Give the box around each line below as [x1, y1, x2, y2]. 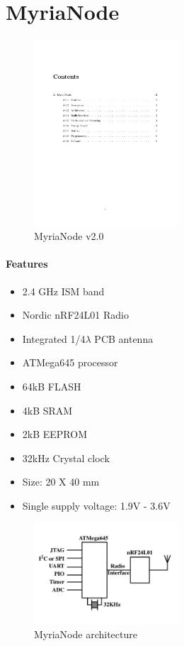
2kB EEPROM [22, 427, 88, 442]
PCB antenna [94, 331, 154, 346]
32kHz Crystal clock [22, 450, 110, 465]
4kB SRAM [22, 403, 73, 417]
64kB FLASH [22, 378, 81, 393]
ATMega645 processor [22, 355, 118, 370]
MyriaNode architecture [34, 626, 137, 641]
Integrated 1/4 [22, 331, 86, 346]
